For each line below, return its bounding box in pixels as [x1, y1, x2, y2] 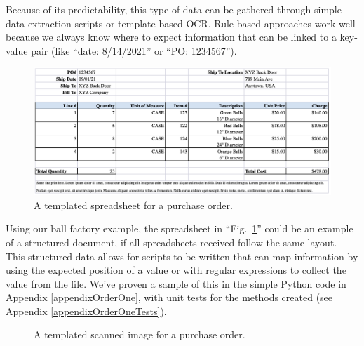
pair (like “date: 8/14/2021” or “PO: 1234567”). [31, 43, 237, 58]
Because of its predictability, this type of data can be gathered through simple [6, 2, 342, 16]
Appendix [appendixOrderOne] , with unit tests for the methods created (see [6, 290, 333, 305]
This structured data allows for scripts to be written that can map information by [6, 248, 358, 263]
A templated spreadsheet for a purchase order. [34, 197, 233, 212]
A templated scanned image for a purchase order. [34, 327, 245, 342]
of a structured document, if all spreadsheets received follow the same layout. [6, 234, 337, 249]
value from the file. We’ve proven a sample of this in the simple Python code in [6, 276, 346, 291]
